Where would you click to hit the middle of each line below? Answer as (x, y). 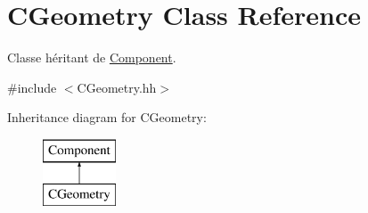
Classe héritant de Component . (92, 57)
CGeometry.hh (117, 87)
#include (32, 87)
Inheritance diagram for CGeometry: (107, 117)
